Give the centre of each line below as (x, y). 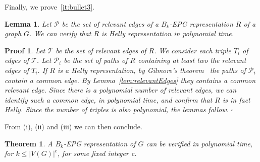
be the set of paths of (96, 60)
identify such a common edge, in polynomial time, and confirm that (109, 99)
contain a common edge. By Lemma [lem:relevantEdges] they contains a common (130, 80)
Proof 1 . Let (25, 50)
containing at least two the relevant (192, 60)
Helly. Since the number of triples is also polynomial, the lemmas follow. (117, 109)
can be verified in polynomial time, (199, 143)
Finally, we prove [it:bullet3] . (50, 7)
